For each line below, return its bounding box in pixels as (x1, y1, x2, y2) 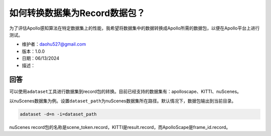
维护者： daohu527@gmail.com (22, 41, 86, 47)
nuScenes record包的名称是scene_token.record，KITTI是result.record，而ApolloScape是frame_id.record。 (9, 124, 231, 130)
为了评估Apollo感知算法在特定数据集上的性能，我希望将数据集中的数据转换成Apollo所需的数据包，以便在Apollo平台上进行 (9, 25, 260, 31)
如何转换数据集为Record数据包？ (9, 8, 146, 19)
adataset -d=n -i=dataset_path (20, 111, 97, 117)
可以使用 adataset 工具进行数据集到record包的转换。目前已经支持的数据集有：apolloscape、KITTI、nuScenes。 (9, 88, 242, 95)
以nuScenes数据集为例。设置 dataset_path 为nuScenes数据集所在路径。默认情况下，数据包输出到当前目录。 (9, 98, 236, 104)
